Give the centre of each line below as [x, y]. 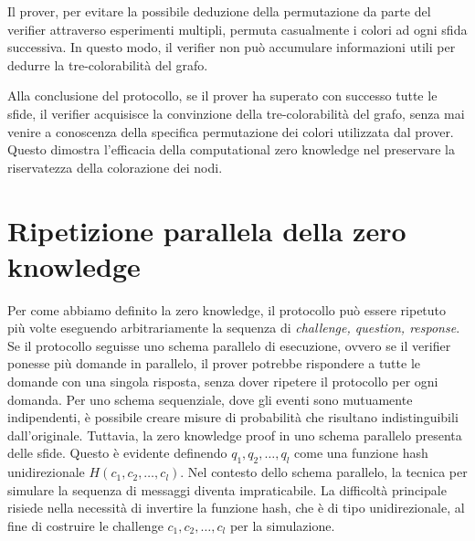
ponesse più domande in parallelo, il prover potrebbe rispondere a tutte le [214, 363]
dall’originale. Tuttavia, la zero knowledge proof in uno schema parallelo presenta [235, 435]
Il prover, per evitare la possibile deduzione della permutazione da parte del [219, 11]
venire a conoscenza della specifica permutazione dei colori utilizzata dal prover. [231, 131]
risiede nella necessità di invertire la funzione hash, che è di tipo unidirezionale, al [236, 508]
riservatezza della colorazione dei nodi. [115, 167]
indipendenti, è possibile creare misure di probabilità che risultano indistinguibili [233, 417]
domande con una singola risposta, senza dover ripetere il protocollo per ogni [223, 382]
